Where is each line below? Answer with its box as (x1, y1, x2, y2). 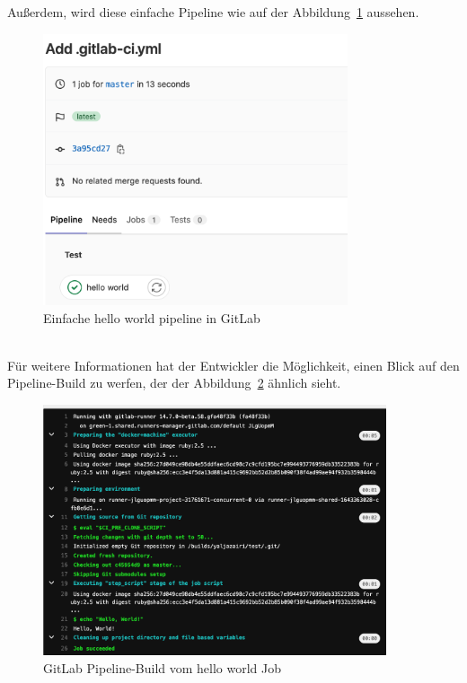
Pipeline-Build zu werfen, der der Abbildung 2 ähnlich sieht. (7, 373, 341, 392)
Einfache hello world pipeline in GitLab (43, 308, 260, 327)
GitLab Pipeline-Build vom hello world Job (43, 658, 282, 677)
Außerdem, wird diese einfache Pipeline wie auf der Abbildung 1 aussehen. (7, 3, 419, 21)
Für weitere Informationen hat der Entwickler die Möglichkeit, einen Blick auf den (7, 355, 460, 374)
